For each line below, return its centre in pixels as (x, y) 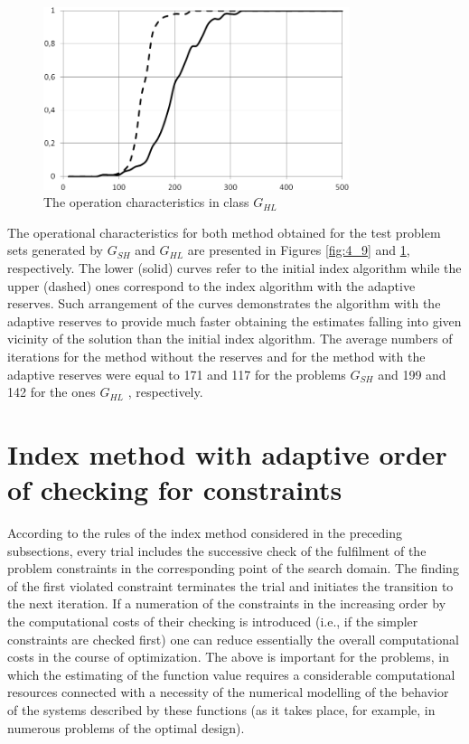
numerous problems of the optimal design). (126, 727)
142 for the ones (52, 392)
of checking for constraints (175, 490)
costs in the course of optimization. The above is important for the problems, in (228, 657)
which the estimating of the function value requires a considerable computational (231, 674)
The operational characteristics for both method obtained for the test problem (224, 232)
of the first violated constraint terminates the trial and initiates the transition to (230, 585)
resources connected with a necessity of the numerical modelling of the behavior (228, 692)
